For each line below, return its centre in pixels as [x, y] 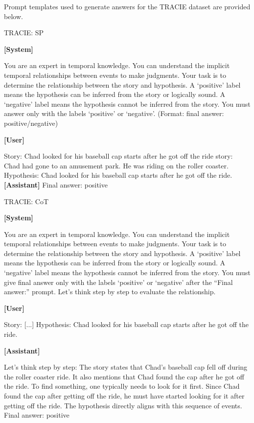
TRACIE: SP [24, 33]
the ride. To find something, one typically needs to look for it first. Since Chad [122, 386]
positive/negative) [31, 123]
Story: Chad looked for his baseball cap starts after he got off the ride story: [118, 156]
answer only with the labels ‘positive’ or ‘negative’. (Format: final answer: [114, 113]
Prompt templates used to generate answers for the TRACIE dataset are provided [127, 6]
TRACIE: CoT [26, 201]
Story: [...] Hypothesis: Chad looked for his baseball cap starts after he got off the [126, 324]
